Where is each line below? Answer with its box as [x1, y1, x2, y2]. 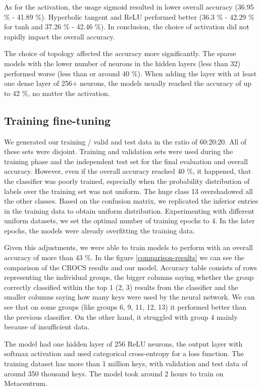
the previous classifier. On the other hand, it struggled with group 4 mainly [4, 311, 238, 322]
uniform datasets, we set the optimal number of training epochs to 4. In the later [4, 215, 255, 226]
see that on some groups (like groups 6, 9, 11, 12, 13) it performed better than [4, 302, 246, 312]
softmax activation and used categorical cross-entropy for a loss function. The [4, 348, 244, 359]
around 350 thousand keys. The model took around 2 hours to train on [4, 368, 224, 378]
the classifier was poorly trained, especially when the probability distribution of [4, 175, 250, 186]
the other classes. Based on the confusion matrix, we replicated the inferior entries [4, 196, 258, 206]
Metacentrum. [4, 378, 47, 388]
